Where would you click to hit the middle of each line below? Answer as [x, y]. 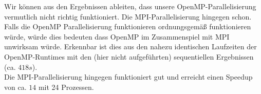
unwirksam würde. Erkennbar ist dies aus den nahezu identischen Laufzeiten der [130, 46]
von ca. [15, 87]
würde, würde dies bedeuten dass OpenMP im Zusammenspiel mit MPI [117, 36]
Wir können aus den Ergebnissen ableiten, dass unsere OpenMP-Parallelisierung [130, 6]
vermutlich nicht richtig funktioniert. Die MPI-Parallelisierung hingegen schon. [128, 16]
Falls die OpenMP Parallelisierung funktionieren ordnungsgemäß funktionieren [128, 26]
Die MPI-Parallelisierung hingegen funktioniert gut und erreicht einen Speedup [128, 77]
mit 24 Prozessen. [66, 87]
